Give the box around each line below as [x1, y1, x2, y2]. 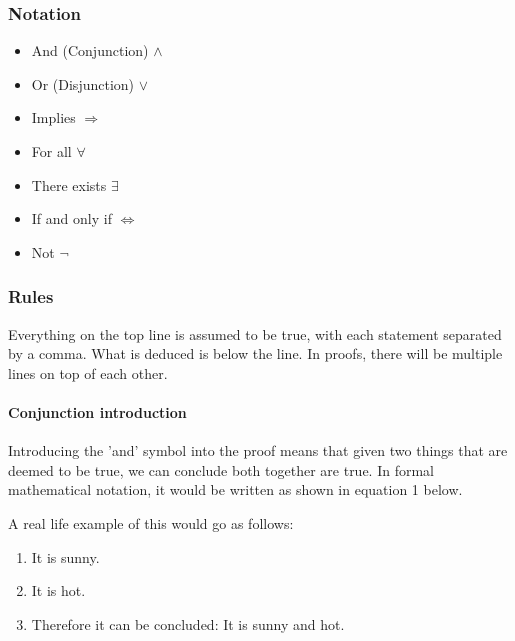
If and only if [31, 208, 112, 229]
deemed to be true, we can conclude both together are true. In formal [8, 459, 435, 480]
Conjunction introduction [8, 401, 187, 422]
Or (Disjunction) [31, 73, 135, 94]
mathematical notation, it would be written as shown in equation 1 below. [8, 479, 463, 500]
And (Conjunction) [31, 40, 149, 61]
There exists [31, 174, 107, 195]
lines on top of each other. [8, 362, 168, 383]
